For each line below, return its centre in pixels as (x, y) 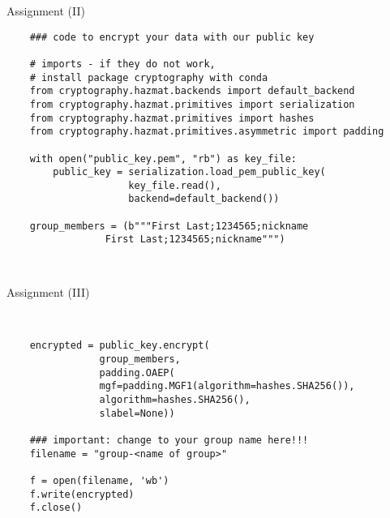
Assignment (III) (48, 292)
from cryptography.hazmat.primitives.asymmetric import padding (207, 132)
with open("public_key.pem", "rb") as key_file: (163, 158)
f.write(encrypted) (82, 494)
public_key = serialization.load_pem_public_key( (189, 172)
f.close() (56, 508)
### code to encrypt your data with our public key (172, 37)
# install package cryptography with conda (149, 77)
